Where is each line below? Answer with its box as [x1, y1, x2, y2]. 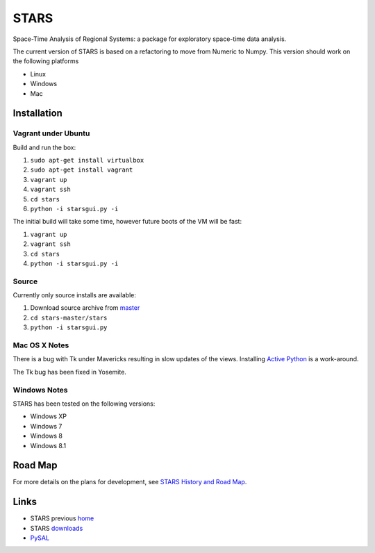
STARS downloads [30, 524, 83, 532]
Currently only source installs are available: [12, 291, 137, 299]
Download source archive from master [30, 304, 140, 312]
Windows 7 [30, 422, 62, 430]
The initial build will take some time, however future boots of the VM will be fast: [12, 217, 242, 226]
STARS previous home [30, 514, 94, 522]
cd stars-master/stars [30, 313, 108, 322]
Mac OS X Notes [12, 340, 69, 350]
